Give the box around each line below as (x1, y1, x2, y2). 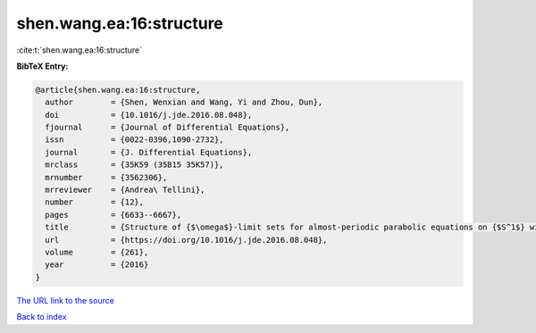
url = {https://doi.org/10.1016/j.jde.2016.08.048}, (45, 235, 328, 245)
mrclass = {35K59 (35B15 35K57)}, (45, 160, 224, 170)
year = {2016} (45, 260, 149, 270)
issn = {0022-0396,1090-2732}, (45, 135, 224, 145)
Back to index (16, 312, 67, 322)
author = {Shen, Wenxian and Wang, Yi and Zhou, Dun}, (45, 97, 323, 107)
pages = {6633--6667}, (45, 210, 182, 220)
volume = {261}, (45, 247, 149, 257)
